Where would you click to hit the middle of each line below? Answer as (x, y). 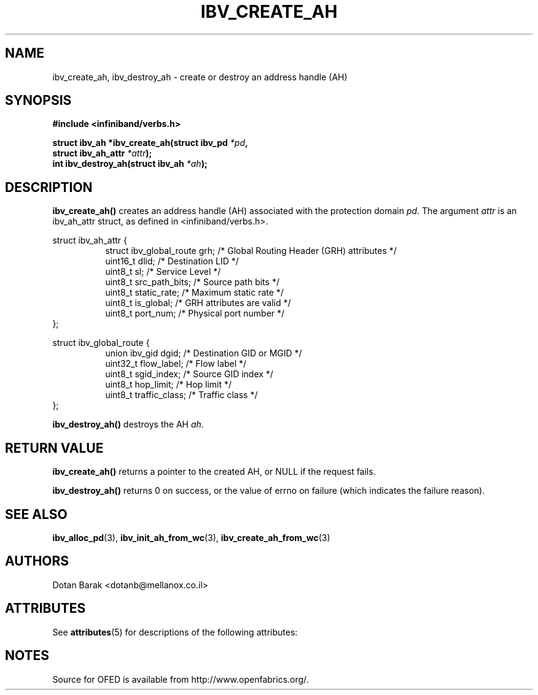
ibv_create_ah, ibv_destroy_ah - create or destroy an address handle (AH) (200, 77)
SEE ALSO (36, 514)
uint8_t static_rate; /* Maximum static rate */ (194, 293)
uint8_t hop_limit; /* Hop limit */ (169, 385)
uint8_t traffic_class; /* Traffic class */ (181, 395)
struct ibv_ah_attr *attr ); (102, 153)
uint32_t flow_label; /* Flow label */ (176, 364)
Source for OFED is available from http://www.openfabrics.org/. (181, 679)
